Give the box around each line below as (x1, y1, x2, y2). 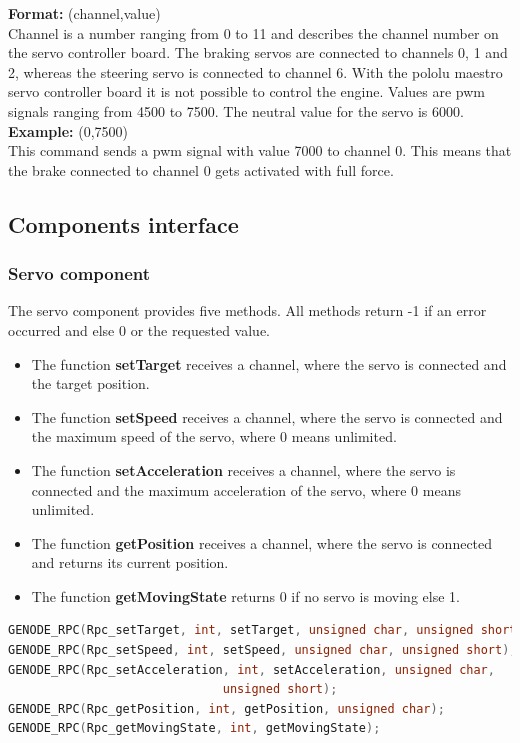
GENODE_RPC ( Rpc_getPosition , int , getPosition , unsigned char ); (8, 701, 445, 716)
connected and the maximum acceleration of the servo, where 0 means (31, 479, 461, 500)
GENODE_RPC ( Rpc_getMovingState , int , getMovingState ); (8, 721, 381, 736)
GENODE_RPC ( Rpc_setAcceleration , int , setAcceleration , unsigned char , (8, 662, 495, 677)
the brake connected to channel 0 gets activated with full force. (8, 159, 394, 180)
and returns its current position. (31, 552, 229, 573)
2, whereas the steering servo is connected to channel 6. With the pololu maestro (8, 61, 503, 82)
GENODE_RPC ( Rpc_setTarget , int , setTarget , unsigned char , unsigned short (8, 623, 517, 638)
